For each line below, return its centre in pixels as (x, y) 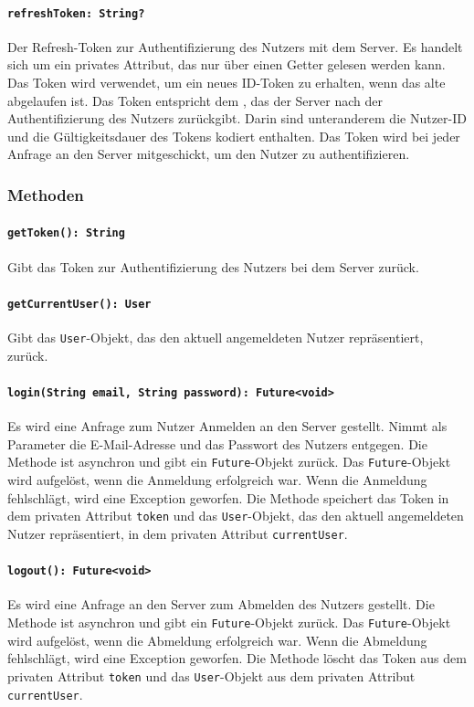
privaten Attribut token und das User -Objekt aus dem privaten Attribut (211, 675)
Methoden (46, 194)
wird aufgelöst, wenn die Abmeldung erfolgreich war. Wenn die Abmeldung (217, 640)
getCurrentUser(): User (79, 304)
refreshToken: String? (76, 13)
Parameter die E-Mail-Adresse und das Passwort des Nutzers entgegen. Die (217, 443)
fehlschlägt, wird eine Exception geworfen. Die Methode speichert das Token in (228, 497)
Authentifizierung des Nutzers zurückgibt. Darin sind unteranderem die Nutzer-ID (237, 118)
